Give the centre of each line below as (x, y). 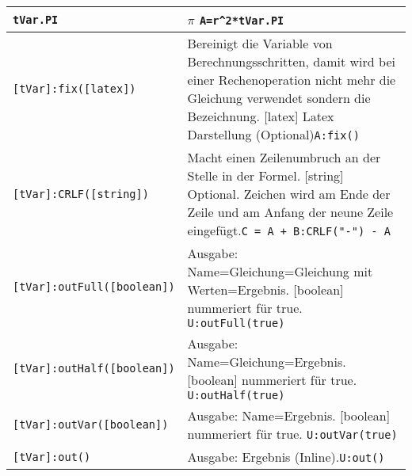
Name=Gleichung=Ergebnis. (267, 362)
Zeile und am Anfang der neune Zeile (290, 212)
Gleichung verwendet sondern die (279, 98)
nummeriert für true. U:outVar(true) (292, 434)
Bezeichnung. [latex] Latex (261, 116)
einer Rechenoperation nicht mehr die (292, 80)
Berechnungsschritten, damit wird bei (291, 61)
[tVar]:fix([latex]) (74, 89)
